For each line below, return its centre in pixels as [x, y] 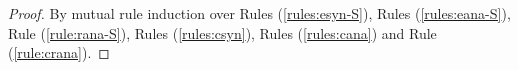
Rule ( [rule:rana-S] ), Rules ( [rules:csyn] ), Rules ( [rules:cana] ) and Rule [222, 32]
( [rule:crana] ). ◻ [59, 52]
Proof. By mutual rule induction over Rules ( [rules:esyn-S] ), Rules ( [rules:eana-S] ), [259, 13]
